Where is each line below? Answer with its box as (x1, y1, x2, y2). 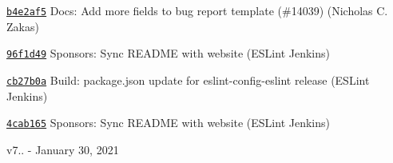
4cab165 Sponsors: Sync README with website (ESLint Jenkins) (6, 114, 330, 131)
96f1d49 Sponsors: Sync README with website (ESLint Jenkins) (6, 45, 330, 62)
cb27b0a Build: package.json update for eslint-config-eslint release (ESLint (6, 71, 370, 88)
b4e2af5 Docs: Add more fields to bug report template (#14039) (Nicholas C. (6, 2, 388, 18)
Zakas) (6, 18, 39, 34)
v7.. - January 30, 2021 (6, 141, 119, 157)
